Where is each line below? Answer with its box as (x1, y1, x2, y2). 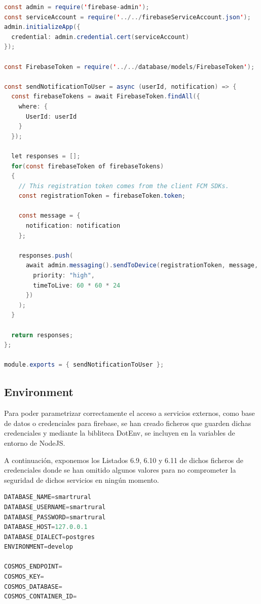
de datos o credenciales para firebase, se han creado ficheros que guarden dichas (4, 417, 251, 428)
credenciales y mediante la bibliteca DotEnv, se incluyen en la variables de (4, 428, 235, 438)
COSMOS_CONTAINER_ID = (4, 593, 77, 600)
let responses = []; (11, 152, 81, 160)
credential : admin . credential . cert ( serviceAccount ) (11, 33, 190, 41)
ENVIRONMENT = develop (4, 543, 73, 551)
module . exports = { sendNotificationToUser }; (4, 361, 164, 369)
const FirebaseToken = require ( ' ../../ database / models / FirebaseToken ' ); (4, 63, 255, 70)
